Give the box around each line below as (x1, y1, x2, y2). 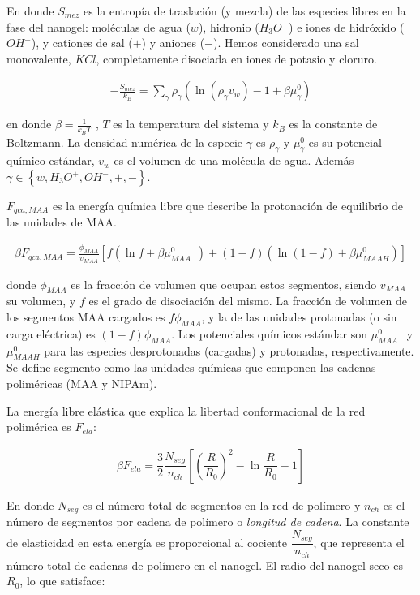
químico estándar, (6, 152, 95, 169)
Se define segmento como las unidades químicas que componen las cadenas (6, 359, 376, 376)
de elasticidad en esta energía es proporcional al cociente (6, 533, 288, 550)
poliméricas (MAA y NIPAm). (6, 374, 157, 391)
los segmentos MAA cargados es (6, 308, 165, 325)
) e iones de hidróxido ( (289, 18, 405, 35)
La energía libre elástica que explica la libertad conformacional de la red (6, 402, 366, 419)
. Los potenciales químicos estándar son (171, 325, 368, 342)
